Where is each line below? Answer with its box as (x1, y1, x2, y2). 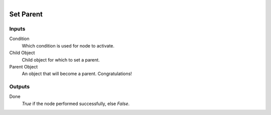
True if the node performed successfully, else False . (22, 100, 130, 106)
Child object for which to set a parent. (22, 56, 100, 62)
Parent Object (9, 63, 38, 69)
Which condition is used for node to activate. (22, 42, 115, 48)
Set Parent (9, 10, 43, 18)
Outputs (9, 83, 30, 90)
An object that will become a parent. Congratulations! (22, 70, 132, 77)
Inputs (9, 25, 26, 32)
